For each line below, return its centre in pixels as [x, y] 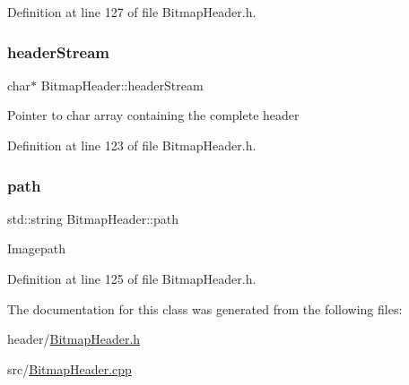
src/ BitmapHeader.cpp [70, 368]
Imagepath [36, 248]
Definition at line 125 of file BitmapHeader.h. [132, 278]
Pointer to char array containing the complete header [153, 115]
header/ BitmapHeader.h [74, 339]
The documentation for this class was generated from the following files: [205, 308]
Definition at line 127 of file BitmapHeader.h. [132, 12]
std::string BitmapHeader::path [93, 218]
